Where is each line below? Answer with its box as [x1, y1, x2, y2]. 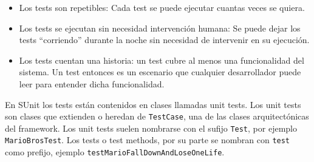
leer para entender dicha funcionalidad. [19, 77, 165, 90]
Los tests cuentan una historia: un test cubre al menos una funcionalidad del [19, 53, 304, 66]
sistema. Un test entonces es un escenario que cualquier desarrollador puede [19, 66, 301, 78]
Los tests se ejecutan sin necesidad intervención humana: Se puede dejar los [19, 21, 301, 34]
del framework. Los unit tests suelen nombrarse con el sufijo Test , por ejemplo [5, 121, 297, 134]
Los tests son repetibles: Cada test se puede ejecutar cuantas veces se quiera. [19, 1, 305, 13]
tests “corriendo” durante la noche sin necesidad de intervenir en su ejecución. [19, 33, 310, 46]
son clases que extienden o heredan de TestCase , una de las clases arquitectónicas [5, 110, 309, 123]
